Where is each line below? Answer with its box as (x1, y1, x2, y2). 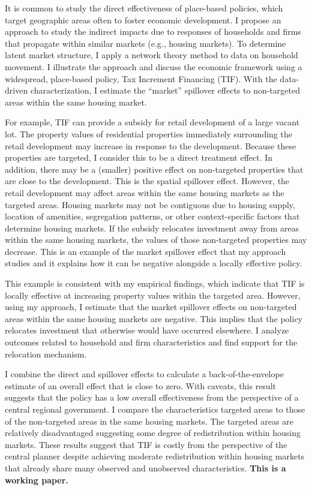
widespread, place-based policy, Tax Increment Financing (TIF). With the (5, 72, 277, 85)
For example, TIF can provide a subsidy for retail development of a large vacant (5, 116, 300, 128)
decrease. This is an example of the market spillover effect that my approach (5, 245, 286, 257)
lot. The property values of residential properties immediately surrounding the (5, 127, 292, 140)
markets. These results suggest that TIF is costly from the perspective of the (5, 438, 287, 450)
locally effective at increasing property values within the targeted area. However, (5, 288, 301, 301)
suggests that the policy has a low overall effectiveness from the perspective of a (5, 391, 299, 404)
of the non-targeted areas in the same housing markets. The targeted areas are (5, 414, 293, 427)
